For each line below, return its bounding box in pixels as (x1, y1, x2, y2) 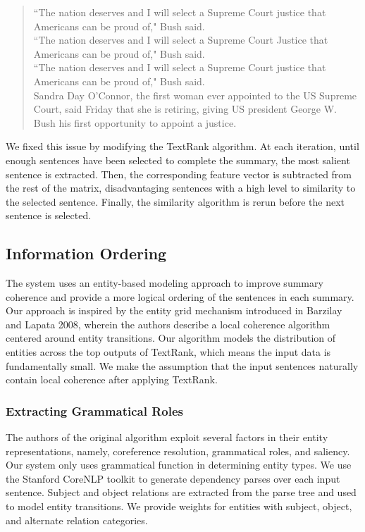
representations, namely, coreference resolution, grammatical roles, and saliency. (6, 443, 350, 458)
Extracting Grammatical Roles (6, 402, 184, 419)
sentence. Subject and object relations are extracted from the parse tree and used (6, 485, 357, 500)
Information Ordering (6, 242, 167, 264)
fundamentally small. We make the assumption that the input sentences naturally (6, 358, 359, 373)
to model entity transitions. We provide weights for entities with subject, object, (6, 499, 352, 514)
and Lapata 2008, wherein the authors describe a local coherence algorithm (6, 316, 330, 331)
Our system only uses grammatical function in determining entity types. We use (6, 457, 352, 472)
